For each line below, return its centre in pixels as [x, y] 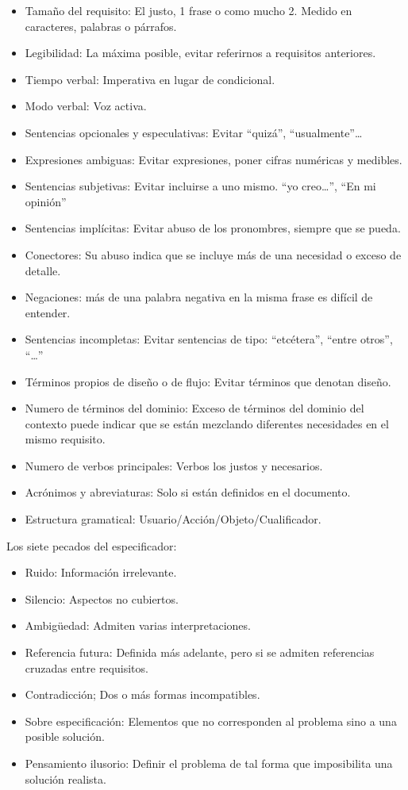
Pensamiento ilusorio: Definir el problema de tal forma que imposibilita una [209, 763]
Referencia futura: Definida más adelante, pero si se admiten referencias [200, 652]
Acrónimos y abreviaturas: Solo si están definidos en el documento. [188, 492]
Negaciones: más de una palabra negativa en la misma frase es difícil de [199, 297]
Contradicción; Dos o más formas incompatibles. [142, 694]
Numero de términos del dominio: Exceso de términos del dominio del [194, 408]
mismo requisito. [65, 439]
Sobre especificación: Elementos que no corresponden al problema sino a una [211, 721]
